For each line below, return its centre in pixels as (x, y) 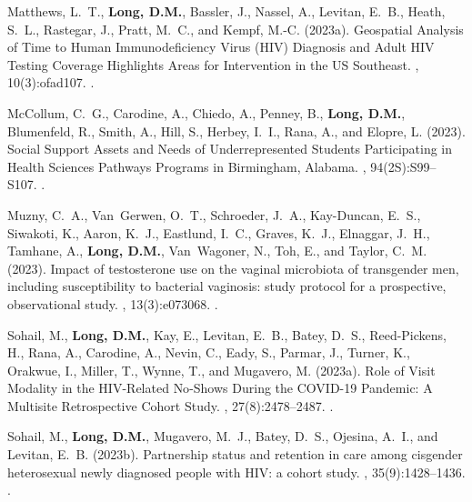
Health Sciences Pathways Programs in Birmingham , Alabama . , (187, 166)
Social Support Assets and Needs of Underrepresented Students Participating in (230, 149)
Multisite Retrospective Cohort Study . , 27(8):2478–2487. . (171, 405)
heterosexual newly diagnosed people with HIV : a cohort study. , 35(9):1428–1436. (236, 472)
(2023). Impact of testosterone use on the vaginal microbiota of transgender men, (233, 268)
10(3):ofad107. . (51, 82)
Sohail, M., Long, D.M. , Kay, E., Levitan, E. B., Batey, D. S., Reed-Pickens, (227, 334)
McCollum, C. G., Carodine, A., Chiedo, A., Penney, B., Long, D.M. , (206, 112)
